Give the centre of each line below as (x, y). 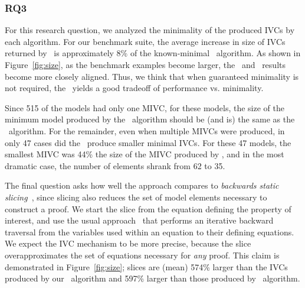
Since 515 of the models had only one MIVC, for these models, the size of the (145, 107)
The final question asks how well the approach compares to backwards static (142, 185)
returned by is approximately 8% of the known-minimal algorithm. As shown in (153, 53)
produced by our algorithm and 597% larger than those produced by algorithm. (152, 278)
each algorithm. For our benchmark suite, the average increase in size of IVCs (145, 41)
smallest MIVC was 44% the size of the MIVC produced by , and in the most (145, 154)
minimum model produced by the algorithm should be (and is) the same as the (150, 119)
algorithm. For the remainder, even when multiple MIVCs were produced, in (147, 130)
